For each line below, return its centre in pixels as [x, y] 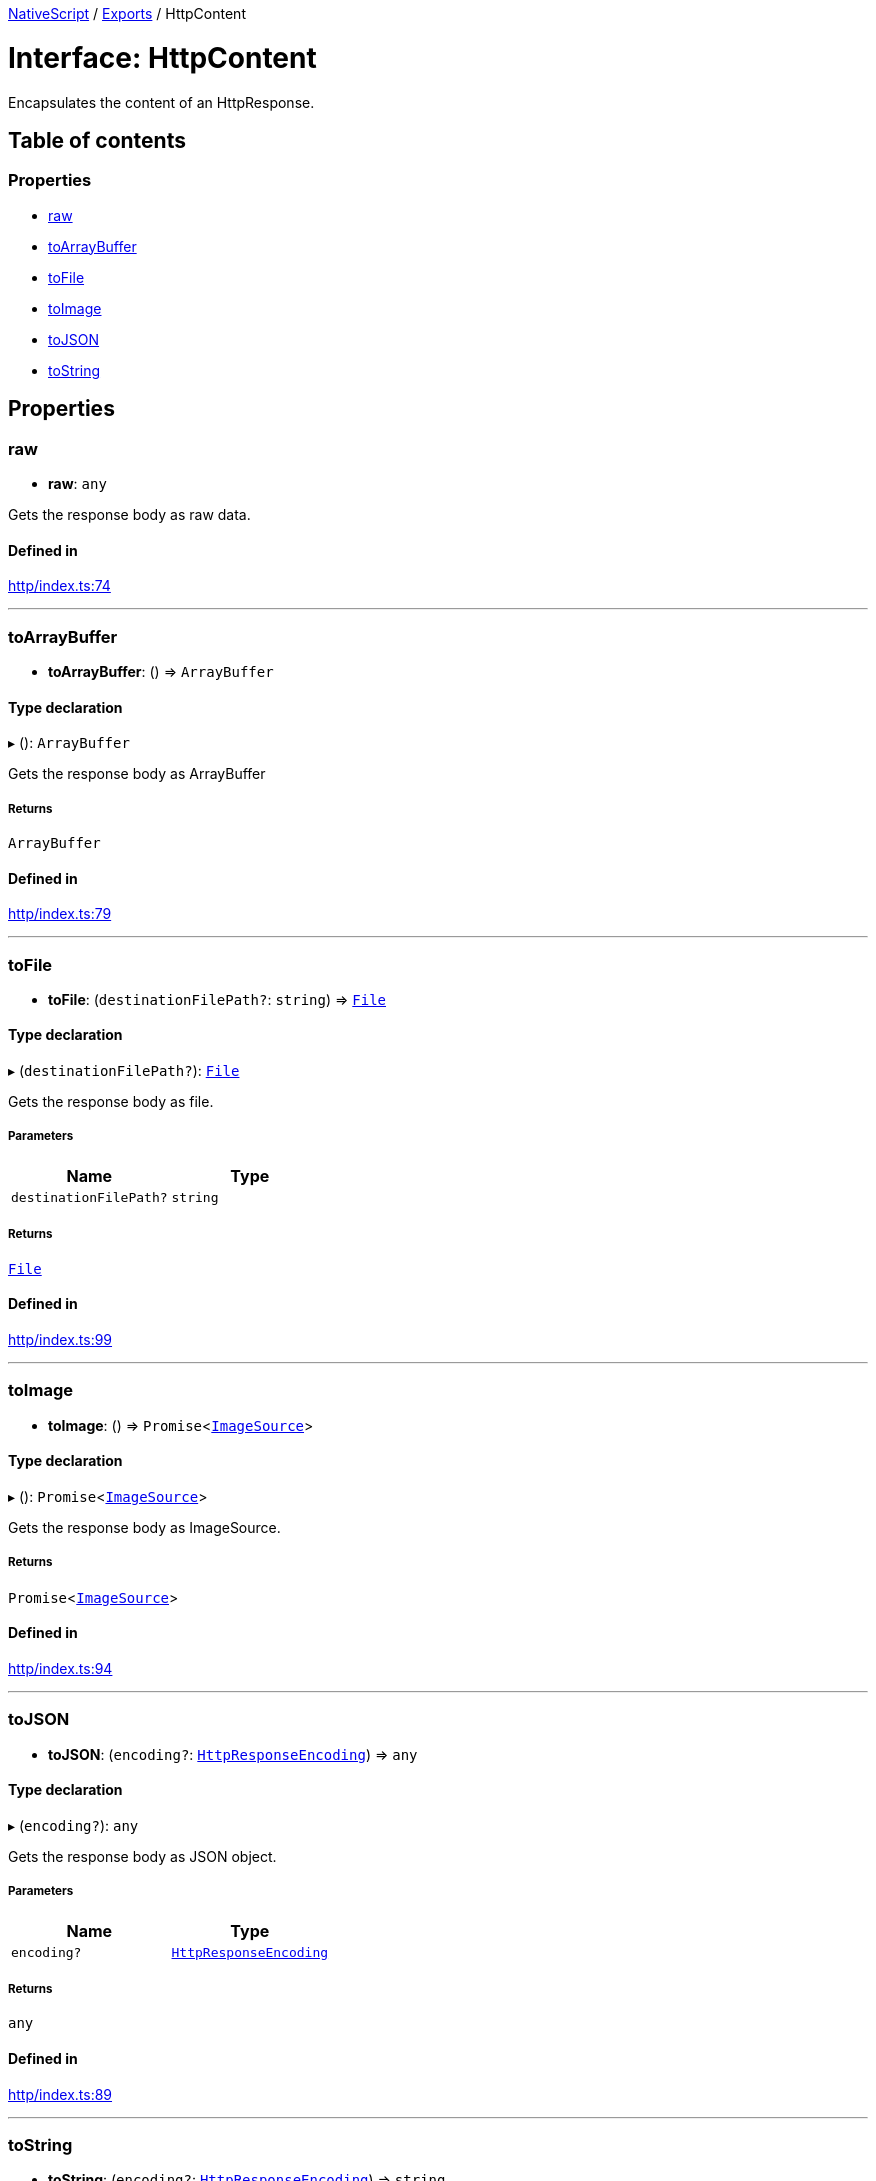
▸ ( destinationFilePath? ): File [124, 1071]
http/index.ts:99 [60, 1339]
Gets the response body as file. [111, 1102]
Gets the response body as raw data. [129, 514]
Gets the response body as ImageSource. [144, 1527]
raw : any [77, 483]
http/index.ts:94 [60, 1668]
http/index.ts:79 [60, 914]
